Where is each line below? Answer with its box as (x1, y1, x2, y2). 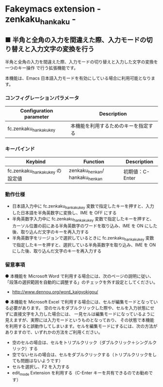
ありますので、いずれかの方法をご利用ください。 (5, 329, 103, 335)
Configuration (20, 107, 53, 114)
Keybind (26, 159, 46, 165)
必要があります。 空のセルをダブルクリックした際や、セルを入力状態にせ (9, 305, 155, 311)
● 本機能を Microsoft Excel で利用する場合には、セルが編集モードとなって (5, 299, 154, 305)
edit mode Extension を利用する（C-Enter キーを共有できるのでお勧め (12, 370, 149, 377)
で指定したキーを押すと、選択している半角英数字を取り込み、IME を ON (12, 242, 156, 248)
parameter (24, 113, 49, 120)
